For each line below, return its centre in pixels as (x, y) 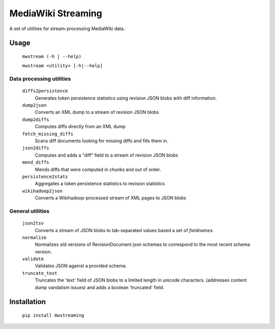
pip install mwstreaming (53, 315)
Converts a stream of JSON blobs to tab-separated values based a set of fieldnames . (124, 230)
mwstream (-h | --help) (52, 56)
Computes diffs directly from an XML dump (80, 126)
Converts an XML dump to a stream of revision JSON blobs (97, 112)
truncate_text (40, 273)
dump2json (34, 105)
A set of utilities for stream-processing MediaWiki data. (67, 29)
